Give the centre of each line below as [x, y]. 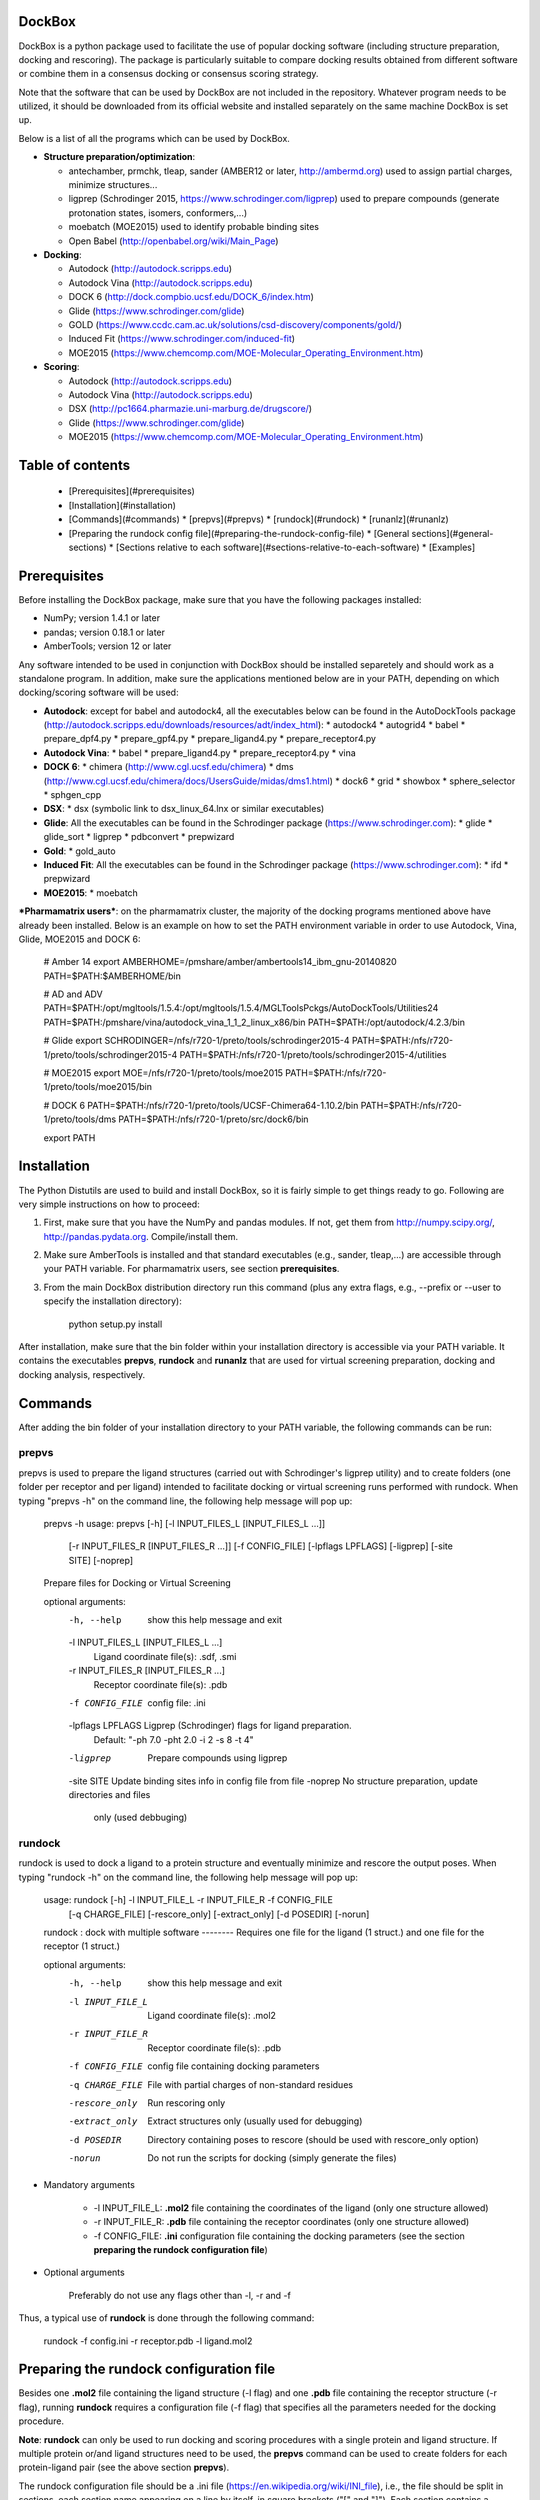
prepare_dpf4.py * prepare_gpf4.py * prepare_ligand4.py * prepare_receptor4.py [210, 739]
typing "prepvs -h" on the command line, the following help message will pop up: [185, 1501]
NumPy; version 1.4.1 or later [101, 618]
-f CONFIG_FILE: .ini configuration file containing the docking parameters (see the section [279, 2236]
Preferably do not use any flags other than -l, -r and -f [180, 2295]
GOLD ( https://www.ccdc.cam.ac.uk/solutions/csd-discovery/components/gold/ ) [235, 324]
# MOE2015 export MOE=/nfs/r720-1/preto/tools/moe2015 [163, 1073]
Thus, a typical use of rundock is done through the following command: [166, 2318]
